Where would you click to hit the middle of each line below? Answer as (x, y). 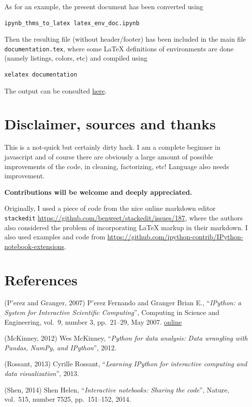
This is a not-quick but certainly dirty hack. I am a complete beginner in (112, 147)
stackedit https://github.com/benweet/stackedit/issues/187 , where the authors (124, 217)
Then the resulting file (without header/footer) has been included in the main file (125, 39)
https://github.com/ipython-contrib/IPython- (175, 237)
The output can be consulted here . (56, 90)
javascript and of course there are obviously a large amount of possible (109, 156)
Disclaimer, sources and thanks (110, 124)
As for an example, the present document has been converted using (104, 6)
